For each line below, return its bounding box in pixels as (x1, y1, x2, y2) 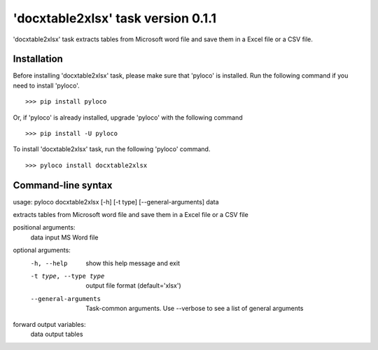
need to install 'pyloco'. (13, 81, 80, 90)
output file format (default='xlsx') (85, 281, 181, 290)
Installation (13, 53, 63, 65)
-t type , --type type (30, 272, 105, 280)
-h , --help (30, 259, 68, 267)
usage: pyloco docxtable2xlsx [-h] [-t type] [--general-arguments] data (13, 197, 220, 206)
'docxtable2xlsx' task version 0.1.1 (13, 10, 217, 26)
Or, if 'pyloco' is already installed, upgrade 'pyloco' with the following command (13, 113, 243, 122)
